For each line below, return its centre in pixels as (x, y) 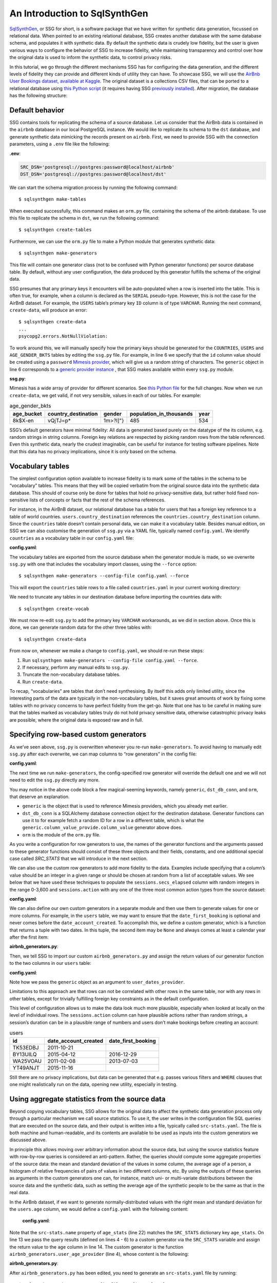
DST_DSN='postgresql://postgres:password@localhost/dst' (93, 174)
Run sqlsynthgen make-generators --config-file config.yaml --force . (110, 660)
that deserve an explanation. (39, 796)
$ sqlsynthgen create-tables (55, 230)
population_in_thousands (162, 414)
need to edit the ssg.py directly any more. (55, 780)
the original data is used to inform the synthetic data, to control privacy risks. (91, 57)
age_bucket (27, 414)
